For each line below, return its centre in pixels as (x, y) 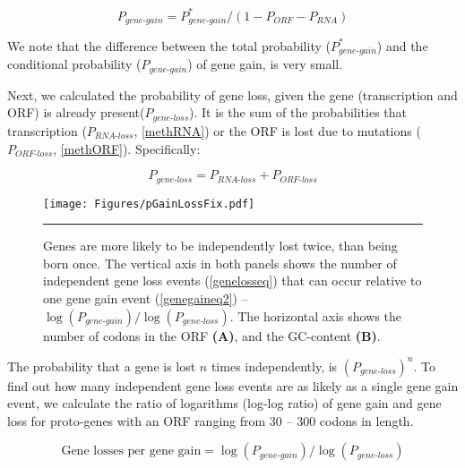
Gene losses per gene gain (131, 451)
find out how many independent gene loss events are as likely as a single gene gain (233, 385)
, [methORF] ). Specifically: (127, 148)
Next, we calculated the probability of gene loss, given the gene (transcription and (232, 94)
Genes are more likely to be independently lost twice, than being (220, 246)
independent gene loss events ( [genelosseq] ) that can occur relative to (232, 281)
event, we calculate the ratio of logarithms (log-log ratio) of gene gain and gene (224, 403)
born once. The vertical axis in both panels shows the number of (220, 263)
